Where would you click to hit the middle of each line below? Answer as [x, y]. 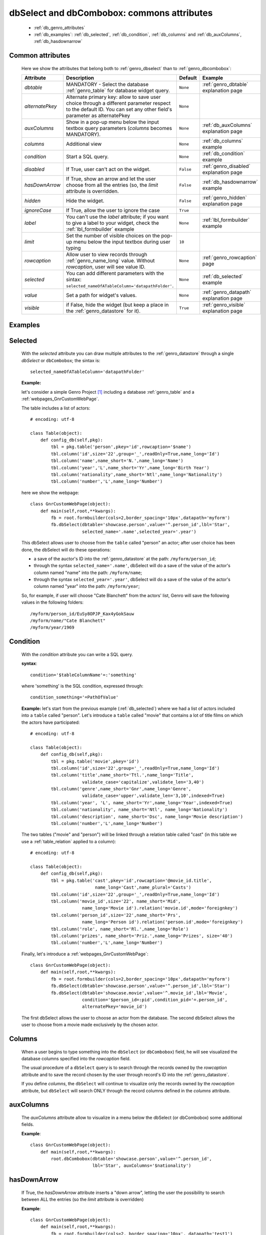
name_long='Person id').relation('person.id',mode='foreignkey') [163, 922]
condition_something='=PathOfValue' [74, 697]
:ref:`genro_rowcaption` [230, 258]
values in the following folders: [52, 602]
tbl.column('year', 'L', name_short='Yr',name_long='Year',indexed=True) [142, 803]
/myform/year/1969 [52, 628]
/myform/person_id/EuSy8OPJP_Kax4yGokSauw [82, 614]
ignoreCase [38, 210]
